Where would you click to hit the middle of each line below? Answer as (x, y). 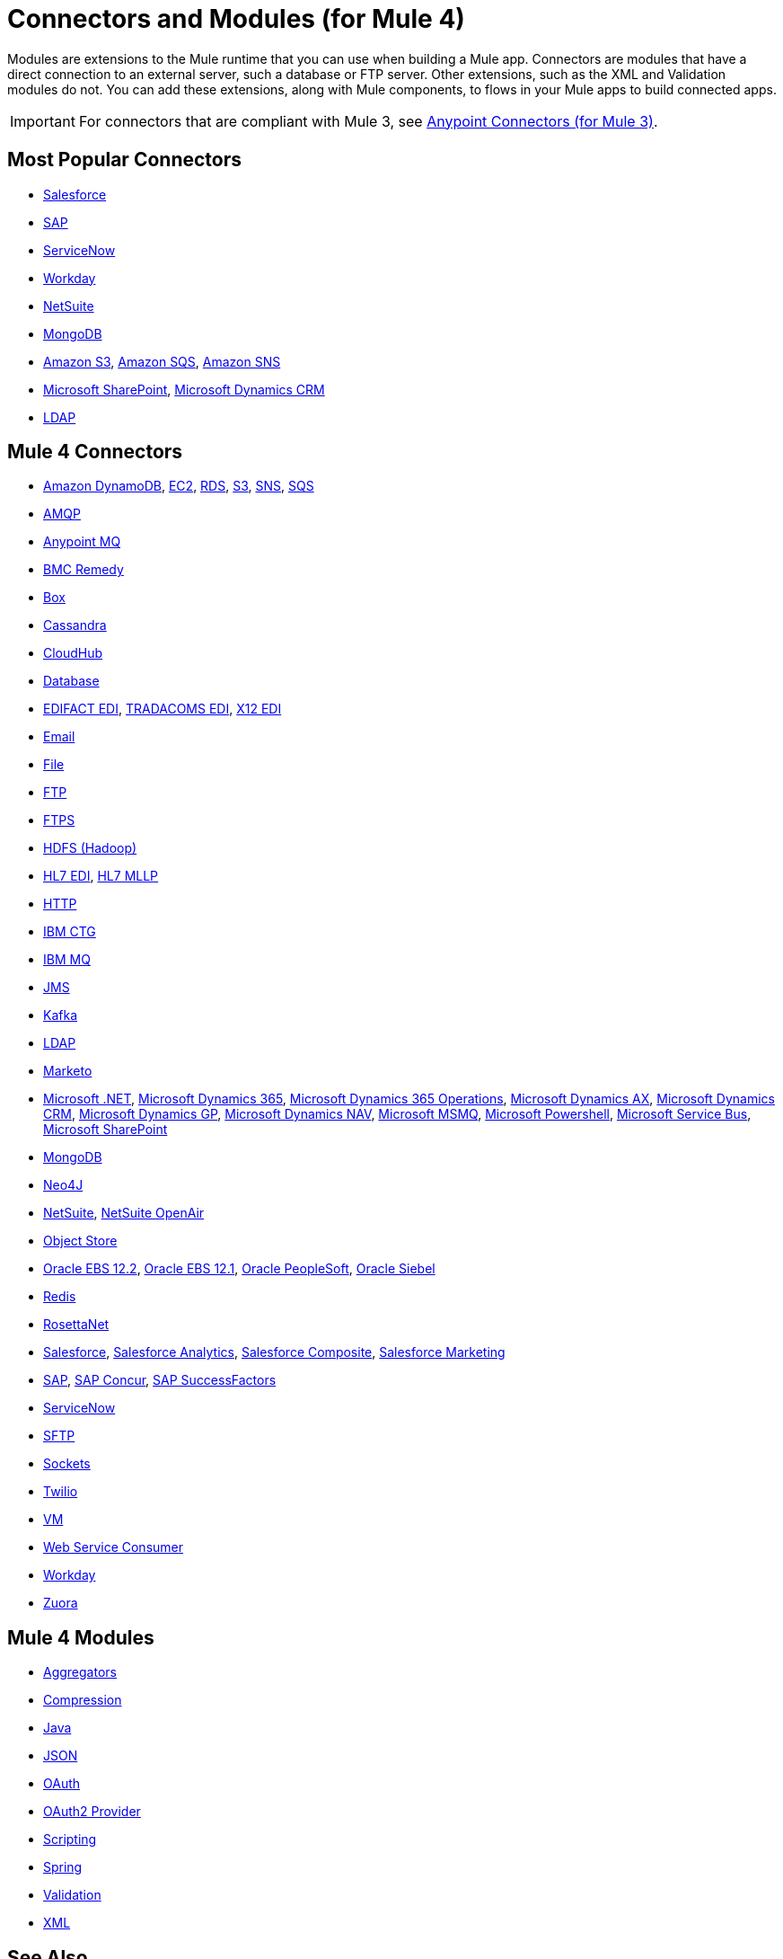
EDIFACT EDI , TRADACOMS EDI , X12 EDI (163, 709)
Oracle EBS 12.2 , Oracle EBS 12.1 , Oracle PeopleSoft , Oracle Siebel (239, 1269)
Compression (83, 1700)
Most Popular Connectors (125, 160)
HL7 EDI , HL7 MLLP (101, 876)
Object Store (80, 1241)
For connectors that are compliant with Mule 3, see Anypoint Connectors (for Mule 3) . (368, 121)
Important (43, 121)
